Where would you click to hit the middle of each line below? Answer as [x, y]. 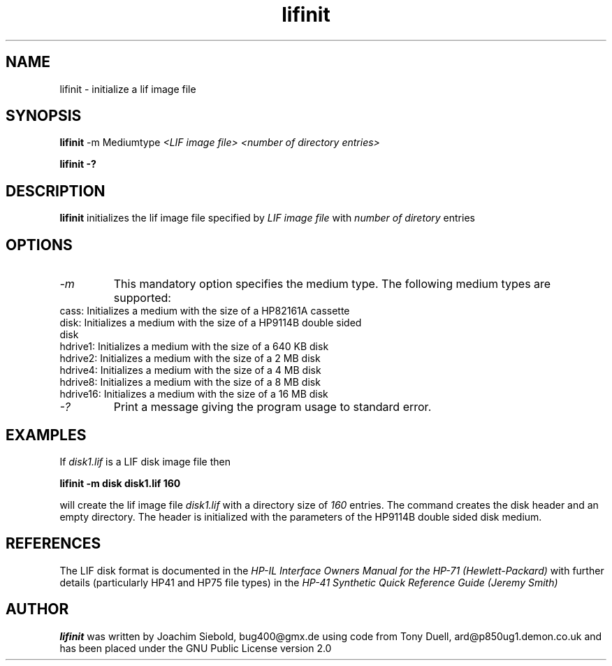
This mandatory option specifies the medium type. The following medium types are [332, 284]
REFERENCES [53, 544]
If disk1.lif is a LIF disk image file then [145, 461]
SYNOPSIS [44, 116]
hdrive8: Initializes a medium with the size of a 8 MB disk [190, 382]
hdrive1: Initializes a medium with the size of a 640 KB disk [194, 347]
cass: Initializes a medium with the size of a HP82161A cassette [205, 311]
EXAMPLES [46, 435]
